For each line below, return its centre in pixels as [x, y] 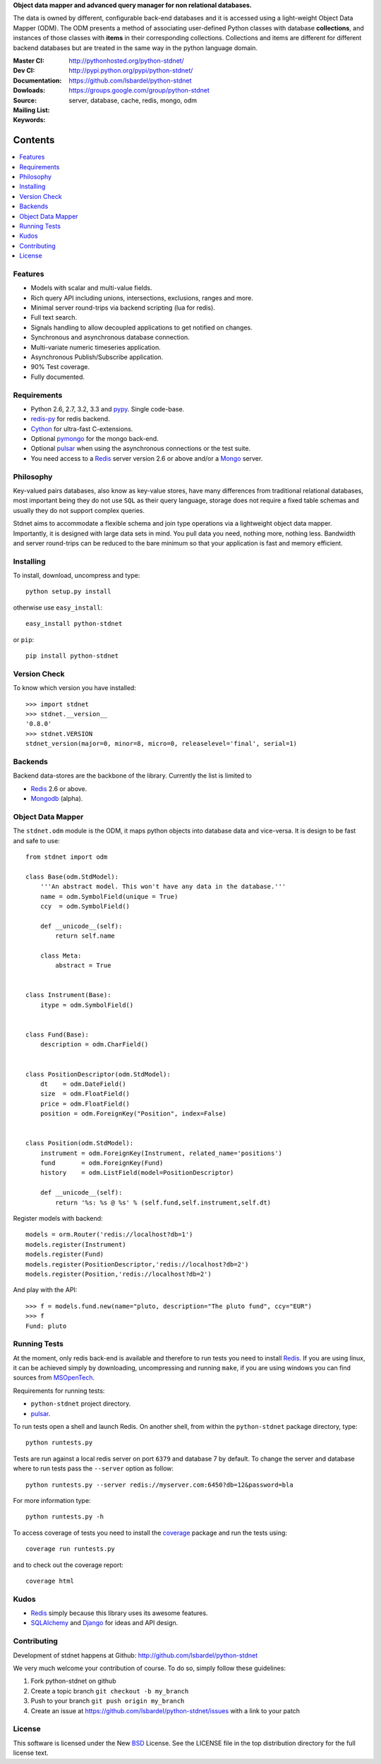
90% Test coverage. [60, 367]
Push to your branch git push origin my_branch [108, 1701]
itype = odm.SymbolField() [87, 1005]
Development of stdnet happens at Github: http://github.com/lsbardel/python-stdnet [135, 1655]
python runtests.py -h [65, 1517]
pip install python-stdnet [72, 656]
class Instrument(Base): [68, 995]
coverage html [50, 1581]
